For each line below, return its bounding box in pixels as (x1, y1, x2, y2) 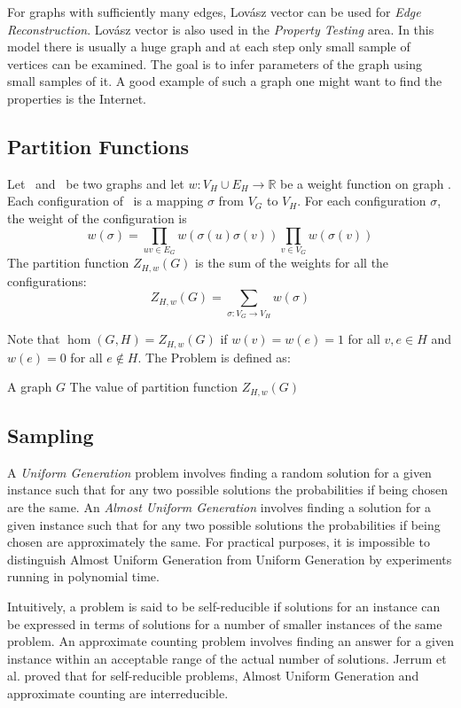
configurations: (7, 271, 87, 290)
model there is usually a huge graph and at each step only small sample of (7, 37, 410, 56)
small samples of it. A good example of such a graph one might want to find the (7, 72, 442, 90)
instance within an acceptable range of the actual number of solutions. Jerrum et (7, 649, 447, 667)
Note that (7, 330, 60, 348)
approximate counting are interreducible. (7, 683, 229, 702)
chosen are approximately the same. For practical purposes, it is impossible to (7, 533, 430, 551)
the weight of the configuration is (7, 208, 187, 227)
